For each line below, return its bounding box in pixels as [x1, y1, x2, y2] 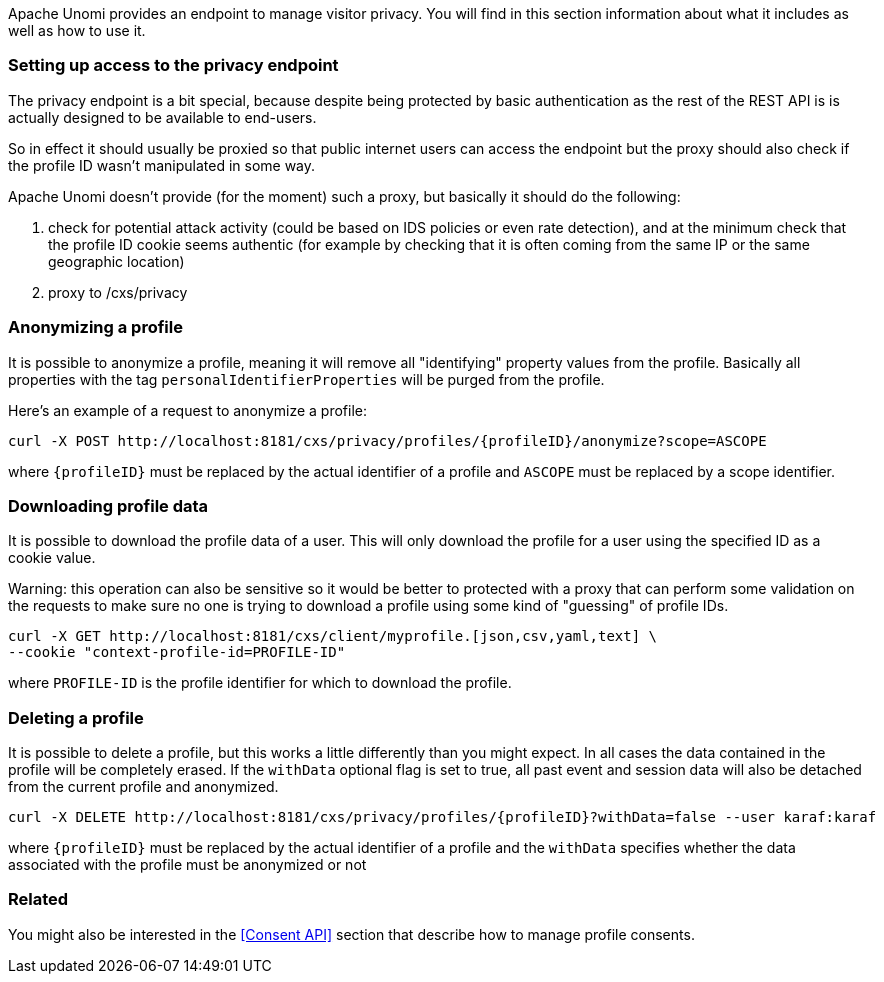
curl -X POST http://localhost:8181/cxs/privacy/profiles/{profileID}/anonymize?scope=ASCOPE [8, 432, 767, 449]
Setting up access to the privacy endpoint [8, 55, 339, 76]
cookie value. [8, 549, 96, 567]
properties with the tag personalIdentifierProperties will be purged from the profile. [8, 370, 605, 388]
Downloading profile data [8, 495, 209, 516]
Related [8, 889, 69, 910]
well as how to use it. [8, 22, 146, 39]
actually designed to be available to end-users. [8, 108, 317, 126]
